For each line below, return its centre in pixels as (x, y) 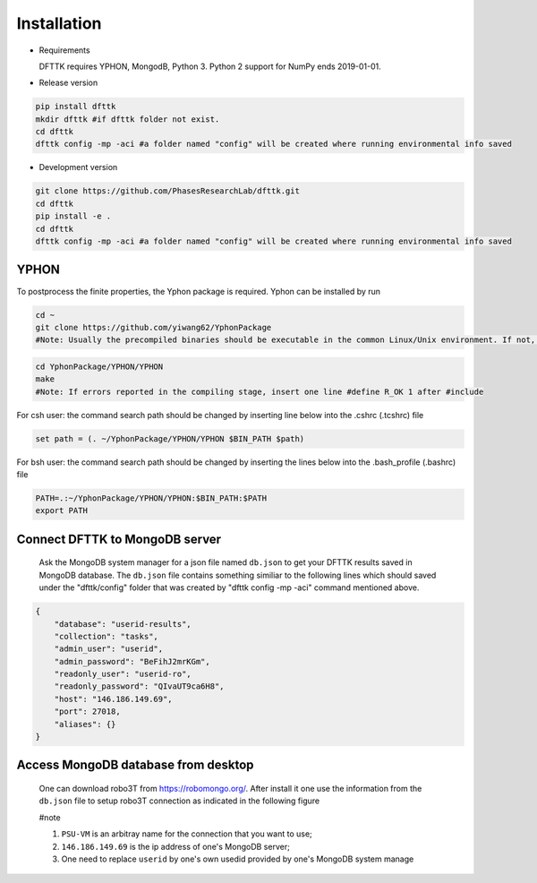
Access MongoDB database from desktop (135, 765)
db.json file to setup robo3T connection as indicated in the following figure (179, 801)
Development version (78, 167)
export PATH (62, 511)
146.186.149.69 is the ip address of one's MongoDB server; (175, 846)
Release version (68, 83)
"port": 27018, (87, 712)
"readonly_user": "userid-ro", (123, 674)
